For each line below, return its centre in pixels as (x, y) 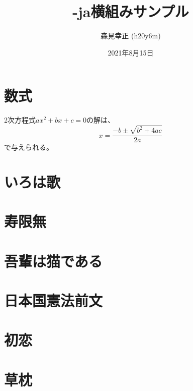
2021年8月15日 (131, 52)
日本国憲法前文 (54, 300)
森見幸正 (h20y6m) (131, 36)
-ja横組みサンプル (131, 11)
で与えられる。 (29, 147)
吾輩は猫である (53, 261)
